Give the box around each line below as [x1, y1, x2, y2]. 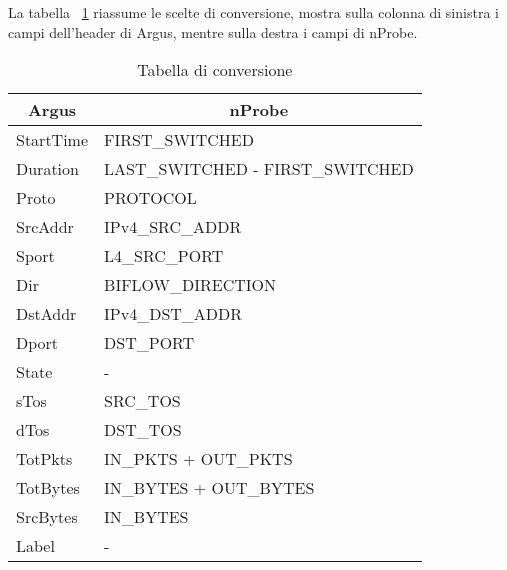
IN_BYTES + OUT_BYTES [104, 476, 315, 500]
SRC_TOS [104, 389, 181, 413]
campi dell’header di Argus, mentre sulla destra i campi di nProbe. [8, 21, 418, 42]
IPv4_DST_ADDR [104, 302, 243, 326]
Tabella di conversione [137, 58, 293, 82]
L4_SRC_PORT [104, 244, 224, 268]
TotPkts [16, 447, 73, 471]
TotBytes [16, 476, 80, 500]
